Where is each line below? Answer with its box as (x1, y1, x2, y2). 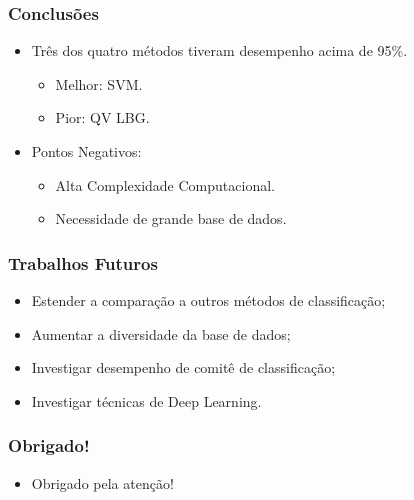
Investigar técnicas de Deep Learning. (31, 390, 262, 411)
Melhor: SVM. (55, 73, 143, 94)
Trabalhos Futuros (8, 250, 158, 275)
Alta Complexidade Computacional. (55, 174, 275, 195)
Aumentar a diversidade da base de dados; (31, 323, 291, 344)
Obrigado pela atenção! (31, 472, 174, 493)
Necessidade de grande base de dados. (55, 208, 287, 229)
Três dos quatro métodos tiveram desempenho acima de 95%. (31, 40, 408, 61)
